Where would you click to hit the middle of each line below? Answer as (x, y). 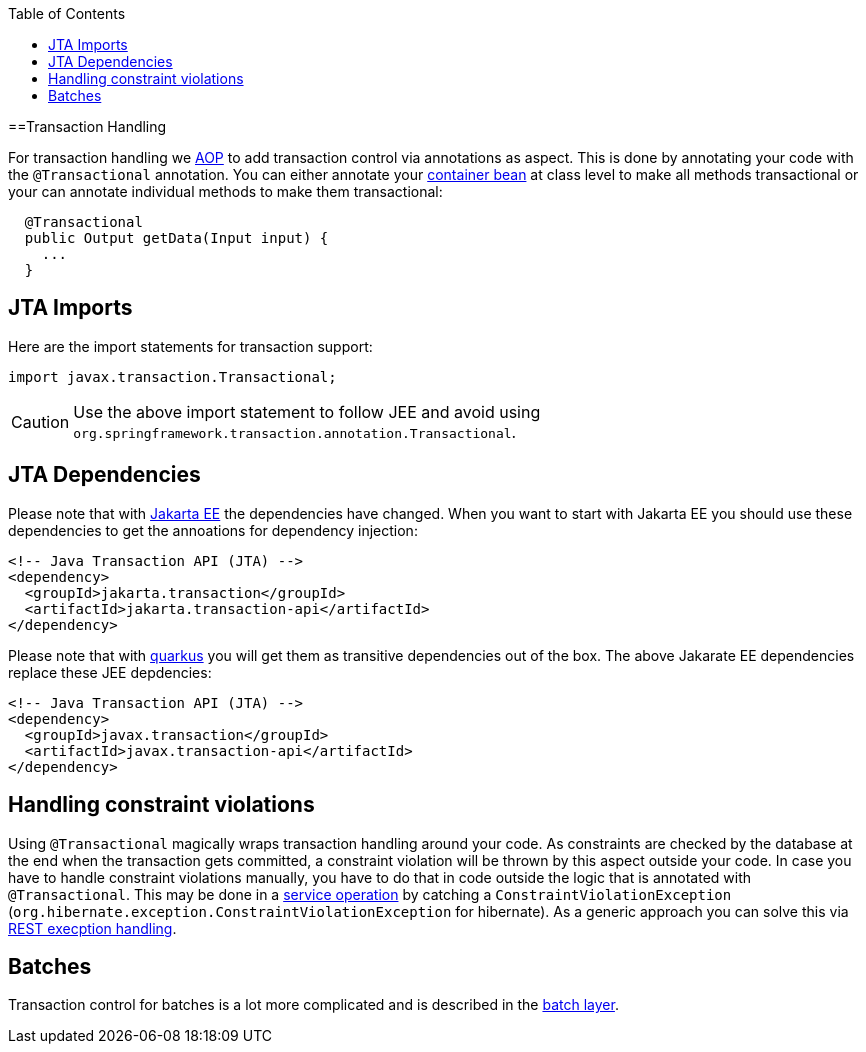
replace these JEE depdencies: (110, 672)
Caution (40, 421)
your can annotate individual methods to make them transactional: (225, 191)
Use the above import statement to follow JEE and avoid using (307, 411)
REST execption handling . (92, 928)
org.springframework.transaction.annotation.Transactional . (295, 431)
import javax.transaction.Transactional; (172, 376)
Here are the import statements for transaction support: (190, 346)
